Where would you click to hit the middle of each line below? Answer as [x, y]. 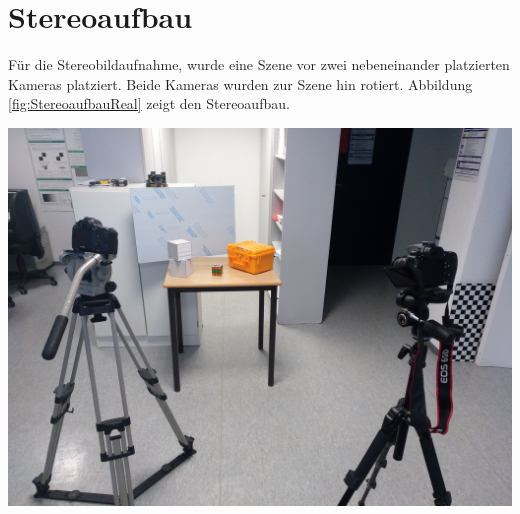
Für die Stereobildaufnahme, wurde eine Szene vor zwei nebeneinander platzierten [259, 64]
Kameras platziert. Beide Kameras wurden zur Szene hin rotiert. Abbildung [240, 83]
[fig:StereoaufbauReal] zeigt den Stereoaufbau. [149, 103]
